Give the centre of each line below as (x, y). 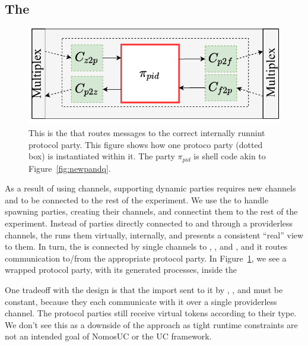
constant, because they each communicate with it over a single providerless (141, 301)
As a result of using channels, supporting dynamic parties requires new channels (150, 188)
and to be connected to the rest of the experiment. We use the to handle (136, 199)
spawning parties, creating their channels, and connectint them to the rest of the (151, 211)
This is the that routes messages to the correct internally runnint (147, 132)
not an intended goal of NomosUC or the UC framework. (108, 336)
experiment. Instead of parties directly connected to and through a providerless (149, 223)
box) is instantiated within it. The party (102, 156)
